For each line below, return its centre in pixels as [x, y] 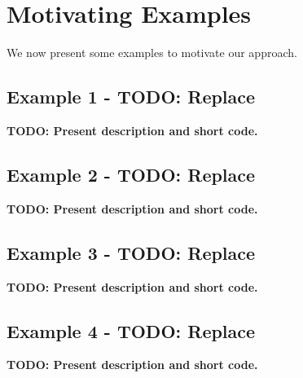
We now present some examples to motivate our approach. [152, 53]
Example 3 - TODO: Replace [131, 252]
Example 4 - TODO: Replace [131, 330]
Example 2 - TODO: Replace [131, 174]
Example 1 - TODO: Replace [131, 97]
